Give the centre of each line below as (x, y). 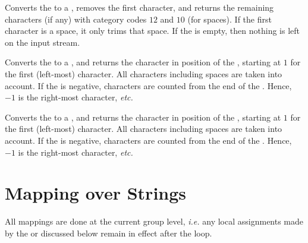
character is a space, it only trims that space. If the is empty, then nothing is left (152, 31)
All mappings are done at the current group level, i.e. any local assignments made (154, 221)
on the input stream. (43, 42)
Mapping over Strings (96, 193)
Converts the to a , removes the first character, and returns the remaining (139, 7)
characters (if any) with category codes (76, 19)
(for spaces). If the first (230, 19)
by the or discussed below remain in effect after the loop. (109, 233)
